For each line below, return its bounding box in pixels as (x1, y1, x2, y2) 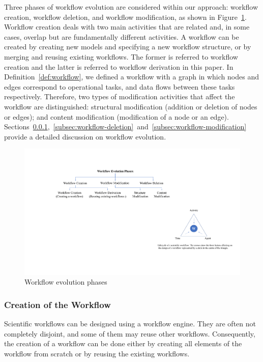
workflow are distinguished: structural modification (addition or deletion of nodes (4, 101, 257, 112)
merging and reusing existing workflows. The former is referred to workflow (4, 51, 238, 62)
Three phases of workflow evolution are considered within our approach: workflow (4, 2, 258, 12)
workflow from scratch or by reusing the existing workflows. (4, 348, 190, 358)
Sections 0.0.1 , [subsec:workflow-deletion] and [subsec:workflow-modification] (4, 121, 247, 132)
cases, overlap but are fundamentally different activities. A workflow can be (4, 31, 239, 42)
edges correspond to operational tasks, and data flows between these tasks (4, 81, 235, 92)
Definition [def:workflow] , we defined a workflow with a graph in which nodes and (4, 71, 259, 82)
